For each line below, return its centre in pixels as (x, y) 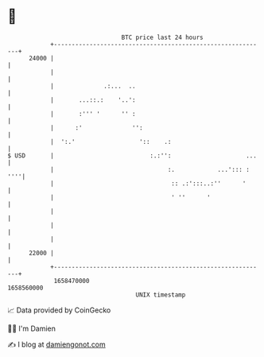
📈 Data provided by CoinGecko (59, 310)
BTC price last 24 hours (162, 37)
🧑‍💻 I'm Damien (32, 328)
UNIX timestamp (161, 295)
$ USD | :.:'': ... (132, 155)
